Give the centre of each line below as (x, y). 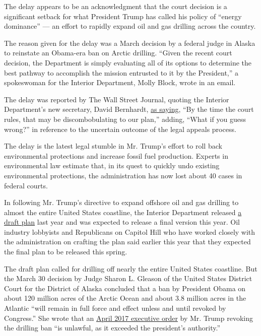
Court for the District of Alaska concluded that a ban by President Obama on (125, 288)
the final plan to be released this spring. (66, 252)
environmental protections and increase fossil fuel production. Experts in (116, 155)
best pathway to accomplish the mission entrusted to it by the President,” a (121, 72)
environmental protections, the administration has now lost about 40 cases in (123, 175)
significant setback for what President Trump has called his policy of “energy (123, 16)
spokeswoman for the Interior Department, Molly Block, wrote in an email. (120, 82)
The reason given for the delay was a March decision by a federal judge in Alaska (130, 43)
